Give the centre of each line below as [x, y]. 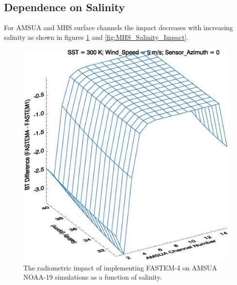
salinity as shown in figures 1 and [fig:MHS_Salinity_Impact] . [96, 37]
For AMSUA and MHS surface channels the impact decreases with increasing [118, 27]
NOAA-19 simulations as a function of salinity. [93, 277]
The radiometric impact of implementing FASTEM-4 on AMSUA [120, 267]
